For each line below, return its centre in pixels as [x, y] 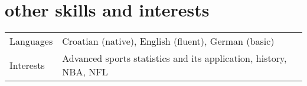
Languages [31, 41]
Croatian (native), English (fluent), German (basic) [168, 41]
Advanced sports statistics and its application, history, [174, 58]
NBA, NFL [85, 72]
